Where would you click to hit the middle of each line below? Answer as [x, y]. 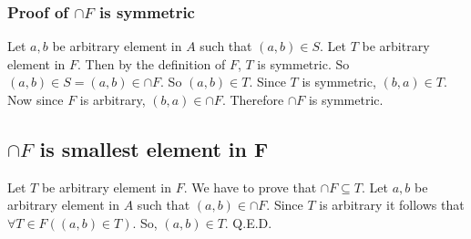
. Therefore [253, 99]
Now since [36, 99]
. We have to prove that [250, 187]
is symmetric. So [303, 63]
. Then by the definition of [152, 63]
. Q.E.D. [248, 222]
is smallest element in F [154, 148]
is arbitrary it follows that [392, 205]
